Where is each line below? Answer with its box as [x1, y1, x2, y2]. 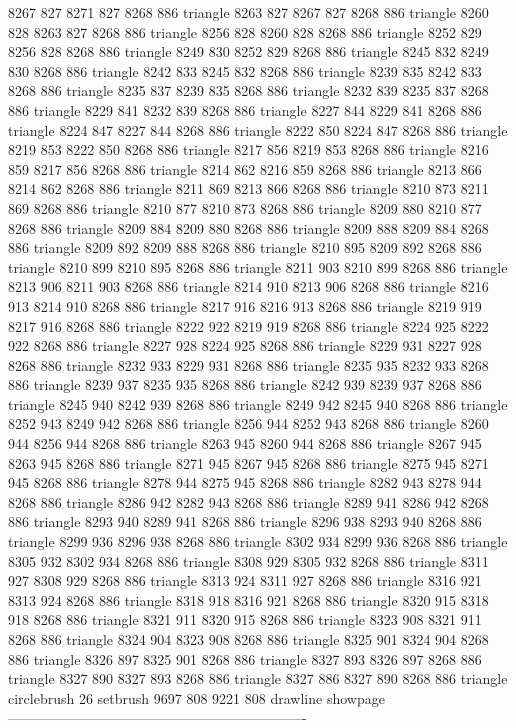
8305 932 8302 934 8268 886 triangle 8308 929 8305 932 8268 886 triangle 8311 [8, 550, 489, 571]
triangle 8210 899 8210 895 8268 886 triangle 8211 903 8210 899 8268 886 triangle [8, 256, 508, 277]
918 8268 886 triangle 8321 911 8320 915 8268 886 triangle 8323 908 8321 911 [8, 609, 482, 630]
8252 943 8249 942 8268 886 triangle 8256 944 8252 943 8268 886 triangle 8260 [8, 413, 489, 434]
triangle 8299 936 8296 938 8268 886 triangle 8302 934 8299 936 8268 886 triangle [8, 531, 508, 552]
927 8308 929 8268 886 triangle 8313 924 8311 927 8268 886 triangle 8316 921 [8, 570, 482, 591]
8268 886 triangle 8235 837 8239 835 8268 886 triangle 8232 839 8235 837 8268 [8, 80, 489, 101]
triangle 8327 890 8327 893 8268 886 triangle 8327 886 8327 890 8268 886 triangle [8, 668, 508, 689]
